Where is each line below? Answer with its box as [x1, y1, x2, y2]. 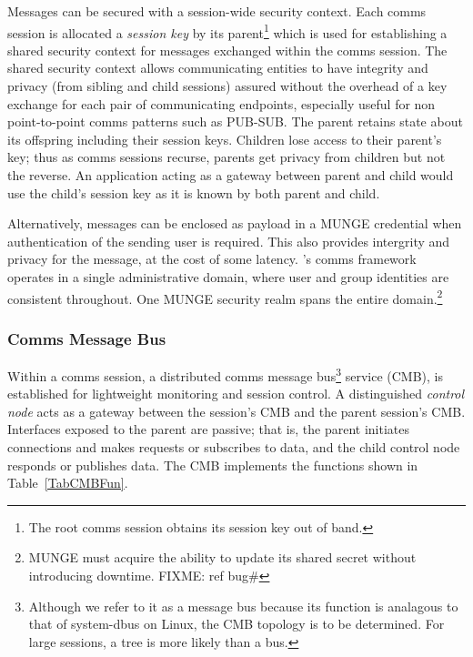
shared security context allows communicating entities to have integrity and [7, 58, 428, 77]
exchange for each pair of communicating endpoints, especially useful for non [7, 94, 436, 113]
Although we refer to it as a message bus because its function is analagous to [28, 596, 458, 615]
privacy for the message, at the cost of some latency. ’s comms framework [7, 249, 417, 268]
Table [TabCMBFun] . [7, 473, 128, 492]
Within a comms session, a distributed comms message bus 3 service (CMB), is [7, 364, 443, 385]
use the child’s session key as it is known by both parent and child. [7, 183, 380, 202]
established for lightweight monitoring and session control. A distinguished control [7, 384, 465, 403]
